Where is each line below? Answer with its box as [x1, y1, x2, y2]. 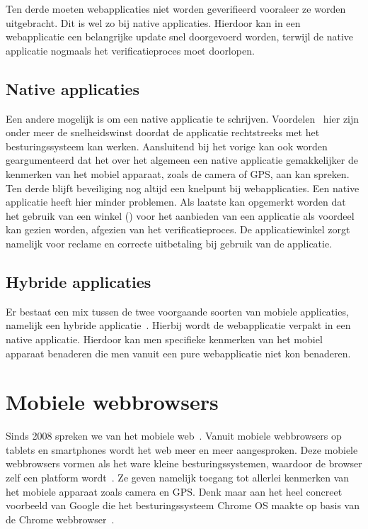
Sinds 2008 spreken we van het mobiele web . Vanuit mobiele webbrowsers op [6, 428, 342, 443]
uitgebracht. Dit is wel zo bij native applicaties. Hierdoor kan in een [6, 15, 301, 30]
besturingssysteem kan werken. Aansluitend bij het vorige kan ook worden [6, 138, 328, 153]
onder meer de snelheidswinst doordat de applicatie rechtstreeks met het [6, 125, 320, 140]
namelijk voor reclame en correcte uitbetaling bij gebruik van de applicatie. [6, 235, 333, 250]
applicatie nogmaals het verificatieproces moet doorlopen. [6, 43, 255, 57]
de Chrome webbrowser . [6, 511, 115, 526]
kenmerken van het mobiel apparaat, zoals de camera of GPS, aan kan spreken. [6, 166, 350, 181]
